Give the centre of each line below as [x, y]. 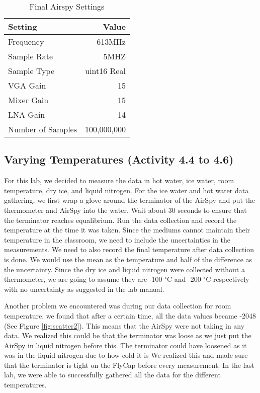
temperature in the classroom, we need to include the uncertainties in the [117, 239]
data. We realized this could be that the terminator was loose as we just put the [128, 335]
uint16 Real [105, 71]
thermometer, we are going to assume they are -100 [83, 279]
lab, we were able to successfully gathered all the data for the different [112, 375]
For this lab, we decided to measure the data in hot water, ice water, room [119, 180]
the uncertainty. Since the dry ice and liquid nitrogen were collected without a [124, 269]
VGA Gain [27, 85]
